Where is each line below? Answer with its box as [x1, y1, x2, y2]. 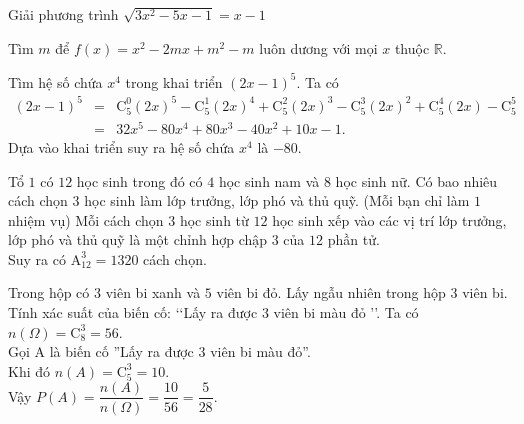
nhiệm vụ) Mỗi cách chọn [8, 209, 164, 230]
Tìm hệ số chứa [8, 71, 103, 92]
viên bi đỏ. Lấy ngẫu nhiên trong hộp [216, 282, 446, 303]
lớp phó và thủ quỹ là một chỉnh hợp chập [8, 229, 268, 250]
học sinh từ [179, 209, 249, 230]
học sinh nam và [218, 170, 320, 191]
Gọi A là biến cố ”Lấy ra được [8, 341, 194, 362]
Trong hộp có [8, 282, 90, 303]
